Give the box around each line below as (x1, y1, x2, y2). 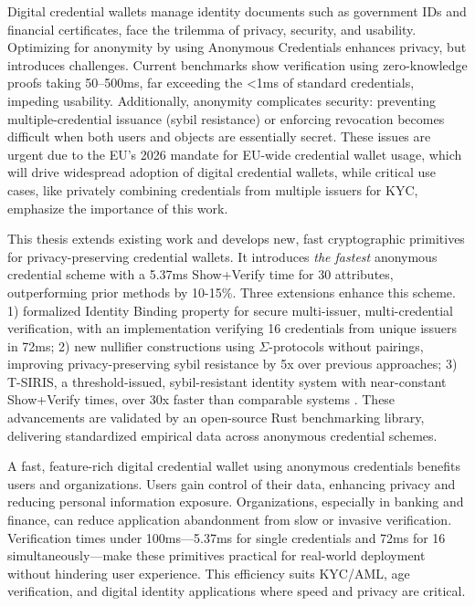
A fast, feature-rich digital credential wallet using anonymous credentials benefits (7, 456, 460, 475)
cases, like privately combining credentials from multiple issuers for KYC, (7, 180, 418, 199)
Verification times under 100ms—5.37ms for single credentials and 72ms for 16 (7, 528, 446, 547)
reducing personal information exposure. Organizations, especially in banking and (7, 492, 464, 511)
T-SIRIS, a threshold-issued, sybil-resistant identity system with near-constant (7, 371, 447, 391)
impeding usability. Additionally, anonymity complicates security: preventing (7, 90, 436, 110)
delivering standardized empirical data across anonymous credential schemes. (7, 425, 438, 444)
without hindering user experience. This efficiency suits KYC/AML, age (7, 563, 410, 582)
